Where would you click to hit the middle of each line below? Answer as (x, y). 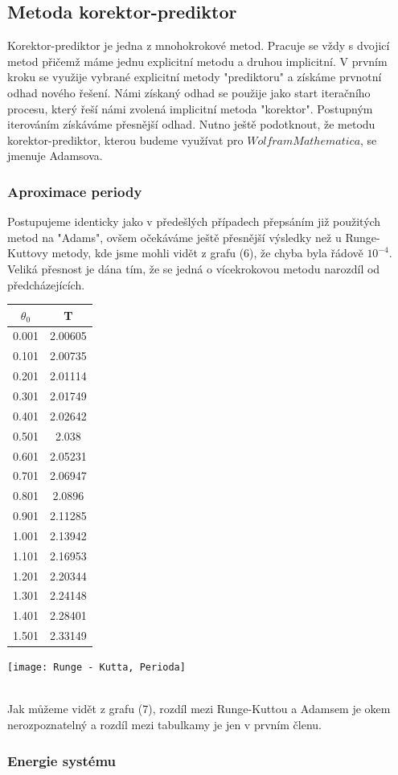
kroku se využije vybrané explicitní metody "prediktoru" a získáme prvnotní (195, 77)
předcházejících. (46, 284)
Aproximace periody (75, 191)
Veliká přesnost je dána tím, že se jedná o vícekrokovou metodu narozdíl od (194, 268)
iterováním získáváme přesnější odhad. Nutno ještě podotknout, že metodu (191, 124)
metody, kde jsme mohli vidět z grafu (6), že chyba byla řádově (207, 253)
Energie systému (62, 760)
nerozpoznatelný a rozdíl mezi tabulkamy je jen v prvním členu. (164, 725)
